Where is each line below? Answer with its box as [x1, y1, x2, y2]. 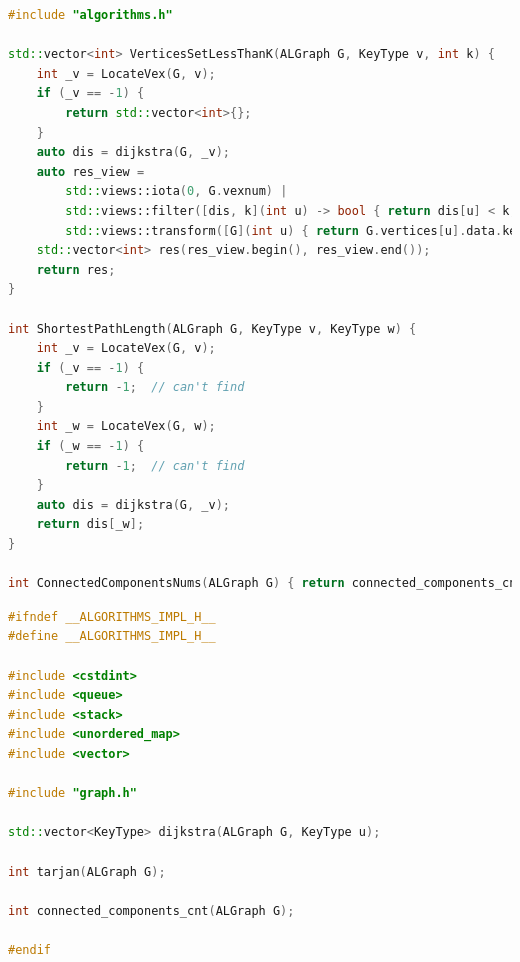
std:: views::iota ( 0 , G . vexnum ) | [65, 184, 288, 199]
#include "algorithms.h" [8, 8, 173, 22]
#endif [8, 942, 51, 957]
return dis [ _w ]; [36, 517, 145, 532]
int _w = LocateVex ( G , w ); [36, 419, 216, 434]
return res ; [36, 262, 116, 277]
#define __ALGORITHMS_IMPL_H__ [8, 629, 216, 644]
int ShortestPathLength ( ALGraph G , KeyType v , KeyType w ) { [8, 321, 417, 336]
